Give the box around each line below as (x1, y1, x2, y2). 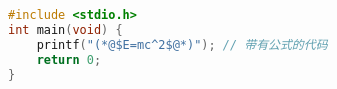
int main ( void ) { (8, 22, 123, 37)
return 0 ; (36, 52, 102, 67)
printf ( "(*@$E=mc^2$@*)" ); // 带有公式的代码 (36, 37, 328, 52)
